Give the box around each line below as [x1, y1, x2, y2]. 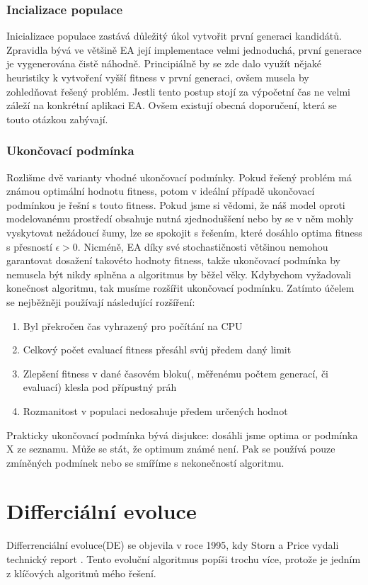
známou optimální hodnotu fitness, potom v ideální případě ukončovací [6, 183, 315, 198]
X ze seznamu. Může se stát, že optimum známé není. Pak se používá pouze [6, 441, 335, 456]
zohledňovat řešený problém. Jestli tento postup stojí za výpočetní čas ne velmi [6, 84, 350, 98]
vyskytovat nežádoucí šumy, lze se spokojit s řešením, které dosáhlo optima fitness [6, 225, 362, 239]
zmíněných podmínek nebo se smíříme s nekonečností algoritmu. [6, 455, 284, 470]
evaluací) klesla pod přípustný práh [23, 380, 177, 394]
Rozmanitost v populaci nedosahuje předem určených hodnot [23, 403, 288, 418]
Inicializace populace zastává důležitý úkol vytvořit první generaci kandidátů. [6, 28, 342, 43]
